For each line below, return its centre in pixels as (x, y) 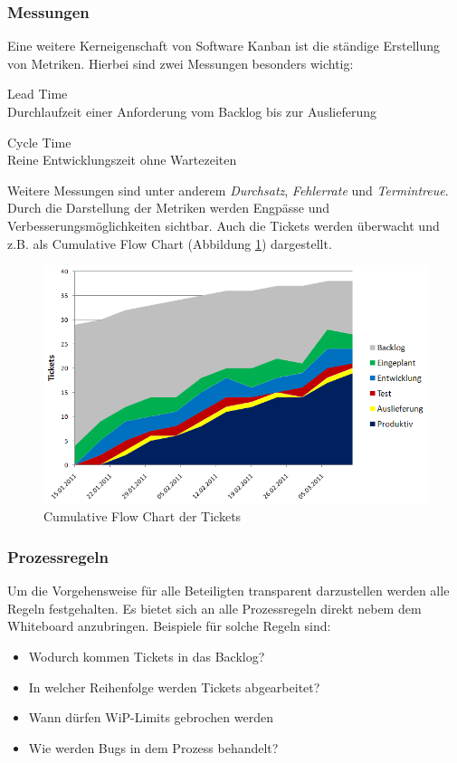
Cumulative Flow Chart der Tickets (143, 516)
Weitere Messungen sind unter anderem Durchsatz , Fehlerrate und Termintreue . (228, 190)
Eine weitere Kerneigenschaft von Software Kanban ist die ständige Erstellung (224, 46)
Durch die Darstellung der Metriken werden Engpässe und (169, 208)
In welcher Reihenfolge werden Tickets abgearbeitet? (174, 687)
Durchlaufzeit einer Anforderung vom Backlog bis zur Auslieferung (192, 111)
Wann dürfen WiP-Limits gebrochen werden (151, 717)
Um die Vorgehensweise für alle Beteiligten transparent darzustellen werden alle (228, 591)
